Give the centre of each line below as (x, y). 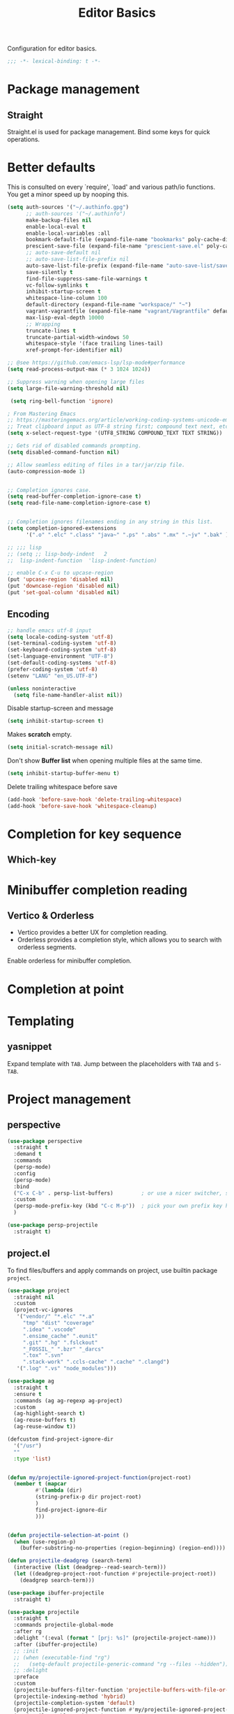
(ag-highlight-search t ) (49, 1413)
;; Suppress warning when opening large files (76, 382)
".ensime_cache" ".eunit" (60, 1336)
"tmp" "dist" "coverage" (59, 1323)
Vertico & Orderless (51, 915)
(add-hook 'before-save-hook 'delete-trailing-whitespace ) (95, 800)
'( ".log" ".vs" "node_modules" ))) (67, 1369)
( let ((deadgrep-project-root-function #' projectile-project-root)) (115, 1574)
